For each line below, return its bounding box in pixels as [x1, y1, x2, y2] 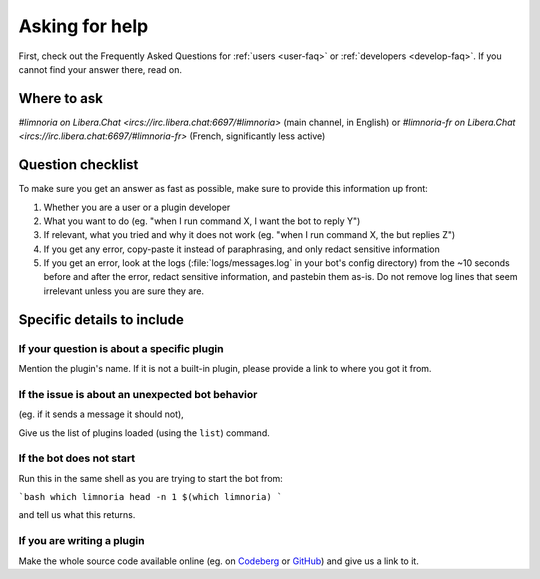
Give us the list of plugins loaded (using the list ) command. [18, 426, 270, 439]
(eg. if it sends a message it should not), [18, 408, 184, 420]
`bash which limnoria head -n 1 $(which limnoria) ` [18, 491, 283, 503]
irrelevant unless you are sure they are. [43, 285, 205, 297]
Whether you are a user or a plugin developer [43, 201, 231, 213]
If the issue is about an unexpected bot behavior [18, 387, 258, 401]
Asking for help [18, 15, 149, 37]
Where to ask [18, 90, 104, 107]
